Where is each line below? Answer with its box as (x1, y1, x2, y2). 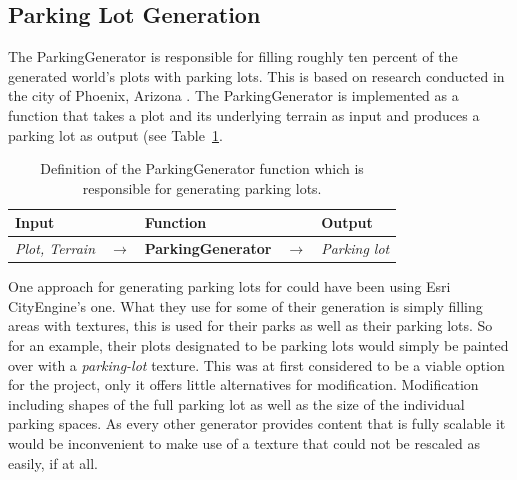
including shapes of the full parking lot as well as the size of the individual (8, 393, 465, 414)
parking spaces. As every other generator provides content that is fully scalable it (8, 413, 506, 434)
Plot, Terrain (15, 238, 95, 259)
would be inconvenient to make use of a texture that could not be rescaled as (8, 433, 480, 454)
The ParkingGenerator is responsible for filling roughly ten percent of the (8, 46, 458, 67)
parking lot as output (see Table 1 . (8, 124, 223, 145)
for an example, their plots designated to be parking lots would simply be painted (8, 335, 509, 356)
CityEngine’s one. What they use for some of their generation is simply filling (8, 295, 483, 316)
